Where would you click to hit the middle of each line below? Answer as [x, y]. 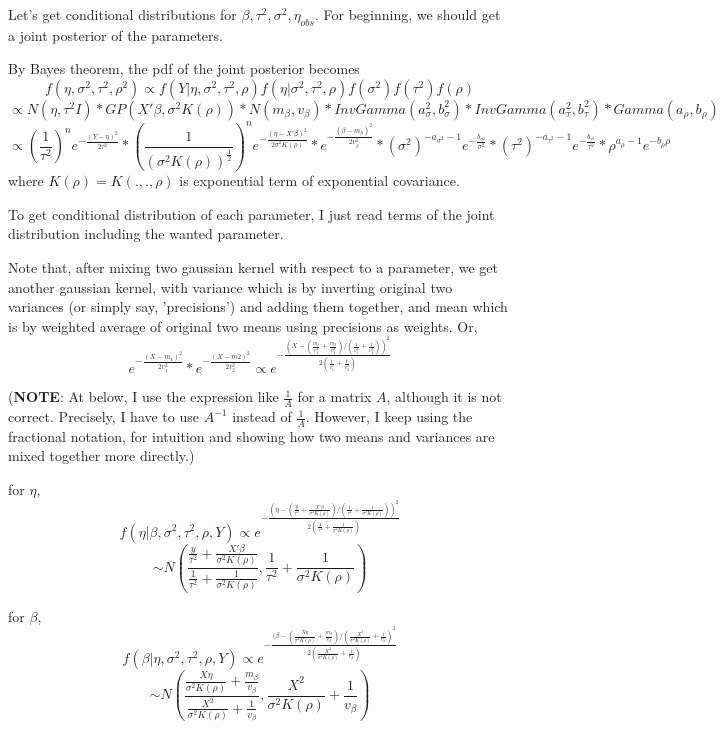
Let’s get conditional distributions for [122, 14]
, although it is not [444, 396]
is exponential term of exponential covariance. [319, 180]
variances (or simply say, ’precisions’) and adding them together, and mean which [258, 306]
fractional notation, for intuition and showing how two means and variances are [251, 435]
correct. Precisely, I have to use [103, 416]
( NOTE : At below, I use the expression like [143, 396]
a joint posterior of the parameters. [115, 34]
